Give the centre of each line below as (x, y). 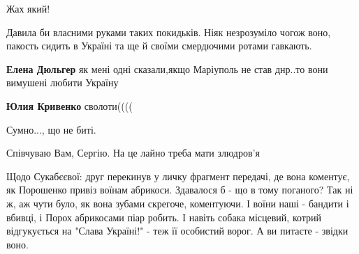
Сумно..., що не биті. (51, 129)
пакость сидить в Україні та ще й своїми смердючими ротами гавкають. (159, 46)
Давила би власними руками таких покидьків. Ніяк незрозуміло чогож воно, (169, 32)
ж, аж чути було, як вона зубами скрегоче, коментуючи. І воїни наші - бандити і (178, 203)
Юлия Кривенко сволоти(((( (69, 105)
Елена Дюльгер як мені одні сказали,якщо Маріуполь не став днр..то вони (167, 69)
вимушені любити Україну (63, 82)
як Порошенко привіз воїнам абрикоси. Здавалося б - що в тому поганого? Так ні (180, 190)
